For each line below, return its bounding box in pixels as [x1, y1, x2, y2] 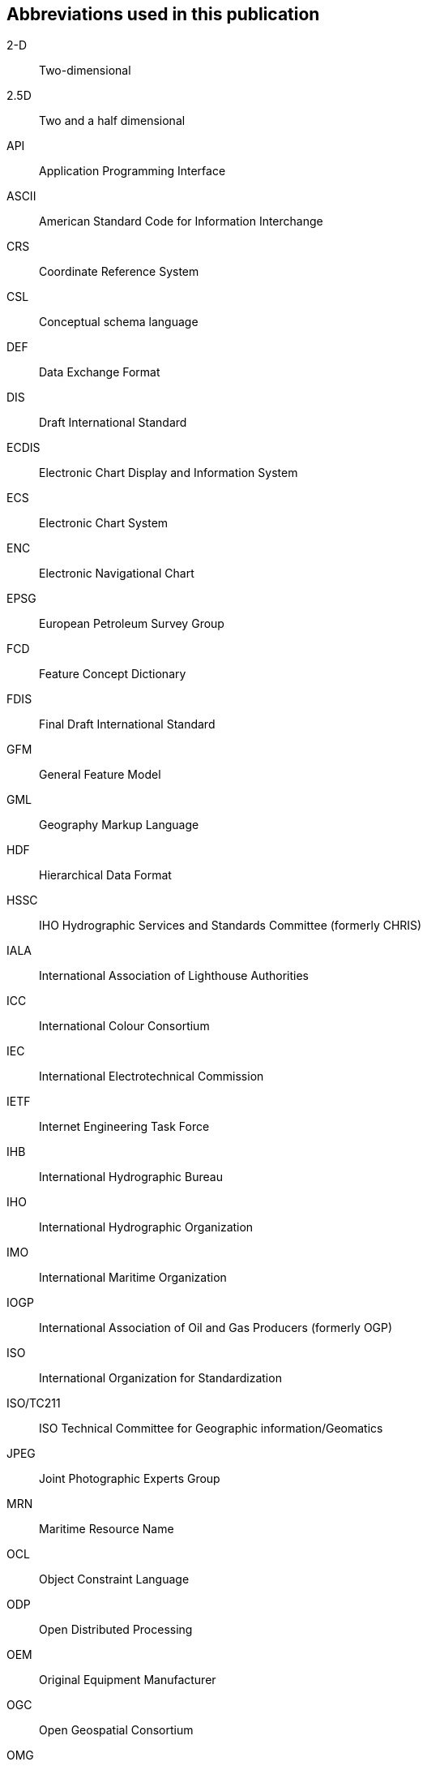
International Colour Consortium [39, 1019, 210, 1033]
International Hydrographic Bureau [39, 1170, 223, 1184]
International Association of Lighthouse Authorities [39, 969, 309, 983]
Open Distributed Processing [39, 1622, 193, 1637]
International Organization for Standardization [39, 1371, 282, 1386]
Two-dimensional [39, 63, 131, 78]
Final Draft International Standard [39, 717, 216, 732]
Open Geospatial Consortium [39, 1723, 194, 1738]
